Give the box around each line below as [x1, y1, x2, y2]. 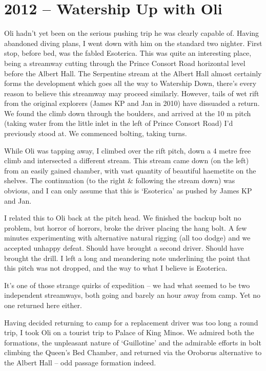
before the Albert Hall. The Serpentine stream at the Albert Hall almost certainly [4, 68, 262, 78]
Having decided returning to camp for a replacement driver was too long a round [4, 317, 258, 328]
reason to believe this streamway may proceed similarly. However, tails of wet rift [4, 88, 259, 98]
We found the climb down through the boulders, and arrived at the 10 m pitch [4, 107, 251, 118]
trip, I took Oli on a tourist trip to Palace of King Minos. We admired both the [4, 327, 254, 338]
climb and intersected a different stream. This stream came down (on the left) [4, 155, 249, 166]
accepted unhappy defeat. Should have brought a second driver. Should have [4, 243, 244, 253]
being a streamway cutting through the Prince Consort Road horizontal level [4, 57, 245, 68]
